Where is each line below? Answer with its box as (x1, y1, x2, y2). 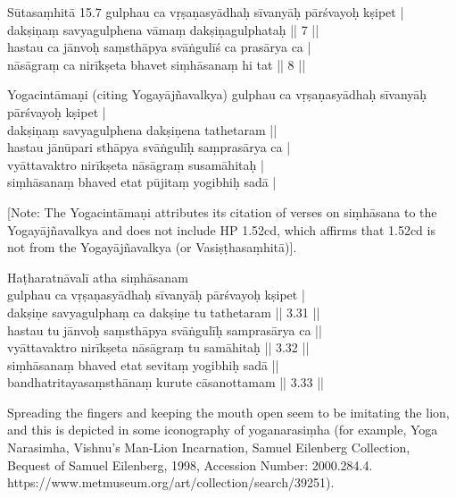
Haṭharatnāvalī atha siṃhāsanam (7, 267, 188, 286)
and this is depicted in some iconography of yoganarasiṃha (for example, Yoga (7, 420, 438, 439)
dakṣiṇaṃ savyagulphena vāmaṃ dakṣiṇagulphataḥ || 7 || (7, 20, 319, 38)
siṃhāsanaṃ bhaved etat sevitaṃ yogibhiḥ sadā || (7, 355, 279, 374)
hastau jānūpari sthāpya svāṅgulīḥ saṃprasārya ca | (7, 138, 291, 156)
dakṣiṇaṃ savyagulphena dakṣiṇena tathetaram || (7, 120, 278, 139)
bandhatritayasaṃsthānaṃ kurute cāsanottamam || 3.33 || (7, 373, 324, 392)
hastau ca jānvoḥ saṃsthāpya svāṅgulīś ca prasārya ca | (7, 38, 311, 56)
